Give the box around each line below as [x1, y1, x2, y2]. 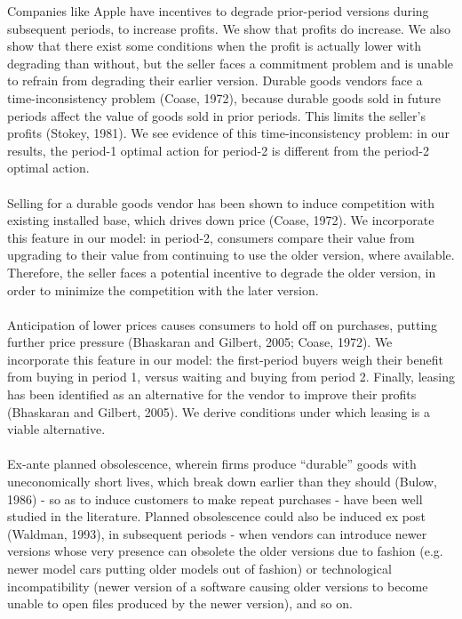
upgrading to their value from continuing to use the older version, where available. [7, 245, 455, 264]
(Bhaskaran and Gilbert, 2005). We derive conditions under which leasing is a [7, 402, 431, 421]
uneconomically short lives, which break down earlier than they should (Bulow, [7, 472, 437, 491]
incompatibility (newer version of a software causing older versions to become [7, 576, 428, 595]
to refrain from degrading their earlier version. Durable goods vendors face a [7, 71, 423, 90]
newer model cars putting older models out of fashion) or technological [7, 559, 392, 577]
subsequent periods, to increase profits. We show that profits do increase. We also [7, 19, 451, 37]
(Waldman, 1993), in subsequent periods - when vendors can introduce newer [7, 524, 427, 543]
